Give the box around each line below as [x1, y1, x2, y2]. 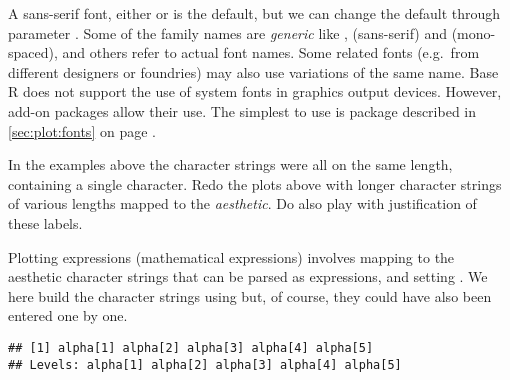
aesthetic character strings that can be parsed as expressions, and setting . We [8, 266, 488, 287]
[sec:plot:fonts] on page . [8, 120, 156, 141]
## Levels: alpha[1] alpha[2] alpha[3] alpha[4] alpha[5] [8, 357, 402, 372]
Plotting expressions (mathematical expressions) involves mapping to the [8, 246, 455, 267]
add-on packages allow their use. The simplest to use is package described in [8, 100, 477, 121]
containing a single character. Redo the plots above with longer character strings [8, 173, 502, 194]
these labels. [8, 212, 83, 233]
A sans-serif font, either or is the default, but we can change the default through [8, 3, 501, 23]
